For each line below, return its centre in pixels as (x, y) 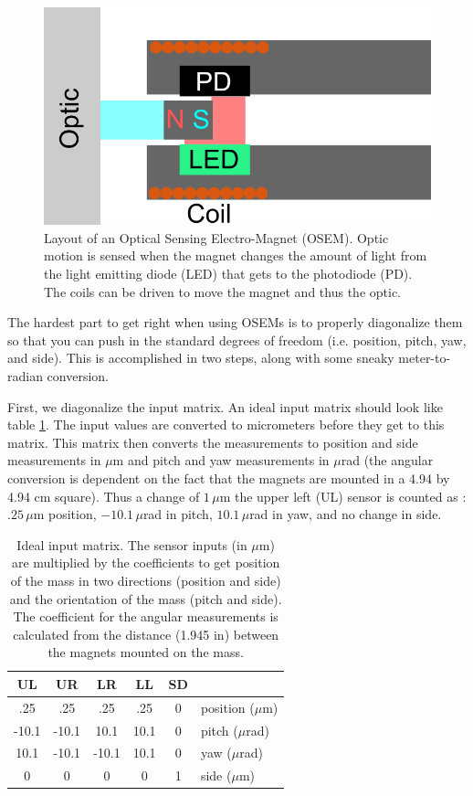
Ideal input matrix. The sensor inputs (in (132, 544)
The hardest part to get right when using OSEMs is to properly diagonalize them (235, 322)
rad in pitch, (178, 514)
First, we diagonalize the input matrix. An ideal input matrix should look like (225, 406)
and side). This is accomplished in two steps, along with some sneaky (201, 358)
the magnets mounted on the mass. (146, 652)
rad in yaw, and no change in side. (346, 514)
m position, (65, 514)
